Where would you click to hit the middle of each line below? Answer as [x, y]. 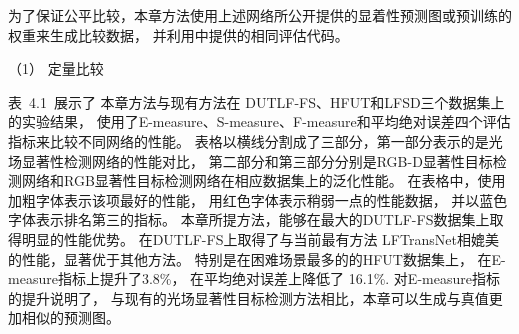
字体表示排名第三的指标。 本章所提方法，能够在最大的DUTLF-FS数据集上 [249, 219]
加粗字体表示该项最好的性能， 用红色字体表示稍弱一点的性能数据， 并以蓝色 [258, 199]
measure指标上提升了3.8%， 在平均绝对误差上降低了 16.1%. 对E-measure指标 [254, 278]
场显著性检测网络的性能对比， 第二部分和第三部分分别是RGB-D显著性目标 [250, 160]
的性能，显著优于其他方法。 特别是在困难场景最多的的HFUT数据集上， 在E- [257, 258]
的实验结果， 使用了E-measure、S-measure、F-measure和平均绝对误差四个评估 [259, 121]
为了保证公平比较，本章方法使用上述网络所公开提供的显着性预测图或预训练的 [260, 15]
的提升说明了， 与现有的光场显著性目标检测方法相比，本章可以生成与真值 [248, 297]
